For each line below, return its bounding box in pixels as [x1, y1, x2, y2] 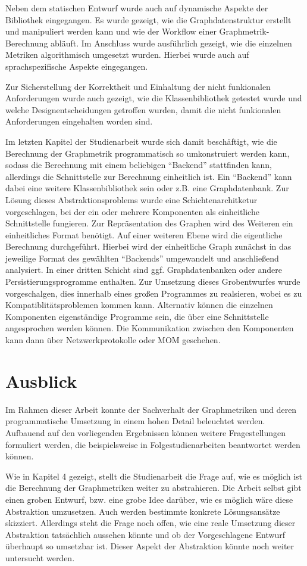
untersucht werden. [5, 551, 75, 564]
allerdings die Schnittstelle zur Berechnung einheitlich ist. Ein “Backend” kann [5, 170, 292, 182]
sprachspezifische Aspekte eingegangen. [5, 60, 148, 72]
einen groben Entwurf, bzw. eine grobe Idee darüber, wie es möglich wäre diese [5, 493, 293, 505]
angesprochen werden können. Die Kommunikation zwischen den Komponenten [5, 322, 294, 334]
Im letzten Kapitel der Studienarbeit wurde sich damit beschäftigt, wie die [5, 135, 277, 147]
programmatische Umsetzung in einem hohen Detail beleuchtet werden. [5, 415, 265, 427]
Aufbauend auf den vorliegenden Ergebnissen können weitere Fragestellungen [5, 426, 286, 439]
